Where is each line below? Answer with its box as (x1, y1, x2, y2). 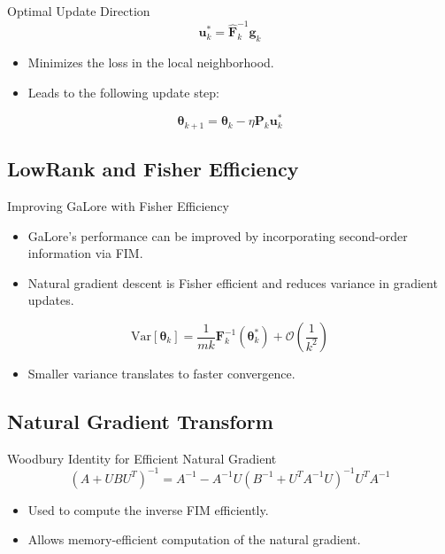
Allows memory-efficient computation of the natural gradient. (27, 530, 361, 549)
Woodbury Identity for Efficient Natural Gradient (7, 449, 277, 467)
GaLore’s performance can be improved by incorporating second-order (27, 226, 408, 245)
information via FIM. (27, 244, 143, 262)
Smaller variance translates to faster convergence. (27, 364, 295, 382)
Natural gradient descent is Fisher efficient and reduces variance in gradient (27, 273, 438, 292)
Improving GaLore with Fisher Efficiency (7, 197, 229, 215)
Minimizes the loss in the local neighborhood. (27, 53, 274, 72)
